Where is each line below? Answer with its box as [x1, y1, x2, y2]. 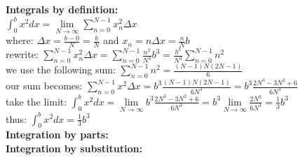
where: [6, 33, 34, 48]
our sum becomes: [6, 78, 83, 93]
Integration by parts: [6, 127, 109, 142]
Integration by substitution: [6, 140, 142, 155]
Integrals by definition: [6, 2, 119, 16]
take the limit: [6, 94, 67, 108]
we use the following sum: [6, 62, 116, 77]
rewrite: [6, 47, 39, 61]
